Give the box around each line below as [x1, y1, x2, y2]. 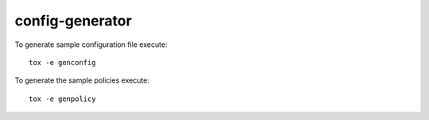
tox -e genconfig [29, 58, 96, 67]
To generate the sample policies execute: [14, 75, 150, 85]
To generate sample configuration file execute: [14, 40, 168, 49]
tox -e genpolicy [29, 94, 96, 103]
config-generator [14, 12, 133, 29]
